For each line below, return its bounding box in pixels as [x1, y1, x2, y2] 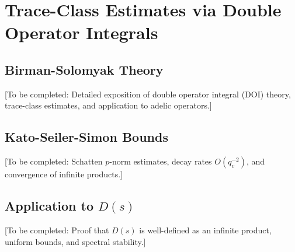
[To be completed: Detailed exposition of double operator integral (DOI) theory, [5, 87, 291, 100]
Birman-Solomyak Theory [5, 60, 164, 78]
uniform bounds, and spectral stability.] [5, 235, 146, 247]
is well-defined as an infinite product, [139, 223, 272, 236]
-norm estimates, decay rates [109, 155, 212, 167]
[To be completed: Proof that [5, 223, 109, 236]
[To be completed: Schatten [5, 155, 103, 167]
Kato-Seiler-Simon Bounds [5, 128, 168, 146]
